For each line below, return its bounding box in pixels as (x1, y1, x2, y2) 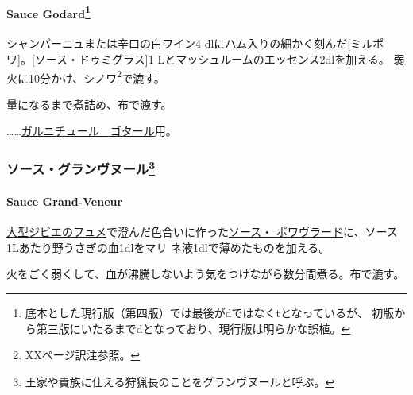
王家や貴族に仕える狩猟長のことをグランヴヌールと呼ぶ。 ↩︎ (25, 373, 335, 389)
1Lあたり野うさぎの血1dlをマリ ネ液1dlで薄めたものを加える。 (6, 238, 330, 255)
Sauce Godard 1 (6, 2, 91, 21)
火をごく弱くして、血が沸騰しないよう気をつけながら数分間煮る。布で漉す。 (6, 265, 405, 282)
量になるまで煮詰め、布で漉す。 (6, 95, 172, 112)
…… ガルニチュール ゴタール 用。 (6, 122, 177, 139)
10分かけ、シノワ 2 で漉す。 (28, 67, 165, 86)
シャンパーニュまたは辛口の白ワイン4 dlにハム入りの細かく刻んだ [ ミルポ (6, 35, 384, 52)
